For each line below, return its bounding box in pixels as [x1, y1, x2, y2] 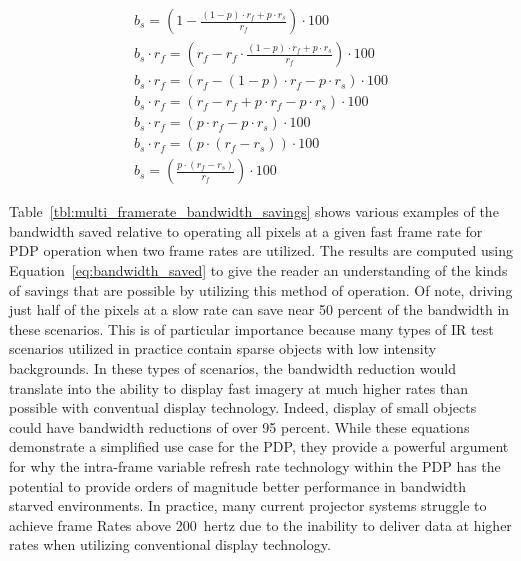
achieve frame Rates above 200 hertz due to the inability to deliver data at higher [9, 514, 512, 535]
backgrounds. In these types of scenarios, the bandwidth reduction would [9, 357, 456, 378]
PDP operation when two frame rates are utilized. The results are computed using [9, 240, 513, 261]
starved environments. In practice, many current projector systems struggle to [9, 495, 487, 516]
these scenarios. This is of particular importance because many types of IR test [9, 318, 494, 339]
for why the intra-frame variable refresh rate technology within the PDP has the [9, 455, 501, 476]
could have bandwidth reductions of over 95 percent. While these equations [9, 416, 470, 437]
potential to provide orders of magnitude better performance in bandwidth [9, 475, 466, 496]
